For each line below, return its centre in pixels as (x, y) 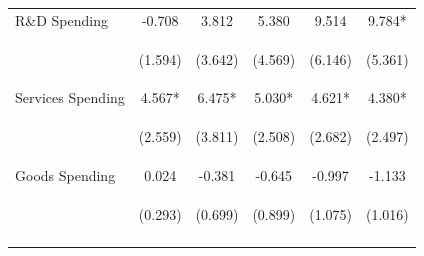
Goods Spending (65, 175)
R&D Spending (61, 19)
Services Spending (70, 97)
